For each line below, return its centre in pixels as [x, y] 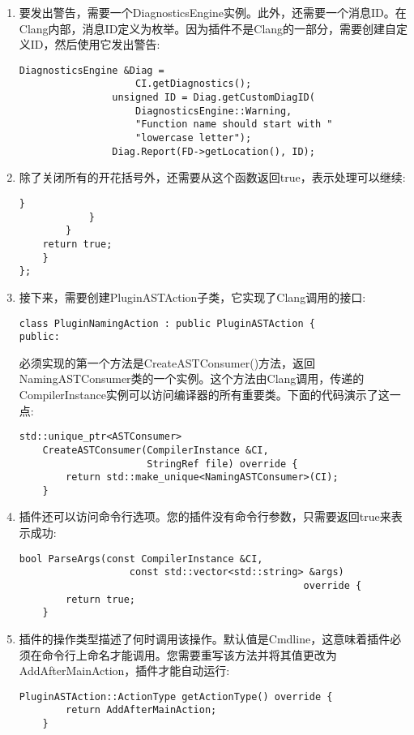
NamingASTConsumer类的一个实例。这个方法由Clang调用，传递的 [192, 378]
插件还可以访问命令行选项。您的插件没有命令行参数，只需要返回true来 [205, 516]
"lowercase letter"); [193, 138]
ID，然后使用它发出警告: [95, 44]
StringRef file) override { [222, 464]
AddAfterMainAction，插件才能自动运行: [124, 671]
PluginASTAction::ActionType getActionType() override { [176, 696]
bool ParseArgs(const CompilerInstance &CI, [141, 559]
